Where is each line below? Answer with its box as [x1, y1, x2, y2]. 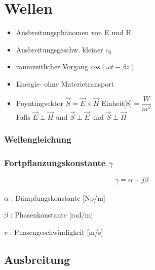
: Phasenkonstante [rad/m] [10, 209, 93, 220]
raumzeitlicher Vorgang [16, 61, 88, 72]
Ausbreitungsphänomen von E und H [16, 27, 131, 38]
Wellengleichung [4, 133, 71, 146]
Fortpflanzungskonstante [4, 156, 106, 169]
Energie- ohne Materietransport [16, 78, 114, 89]
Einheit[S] [101, 97, 132, 108]
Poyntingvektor [16, 97, 63, 108]
